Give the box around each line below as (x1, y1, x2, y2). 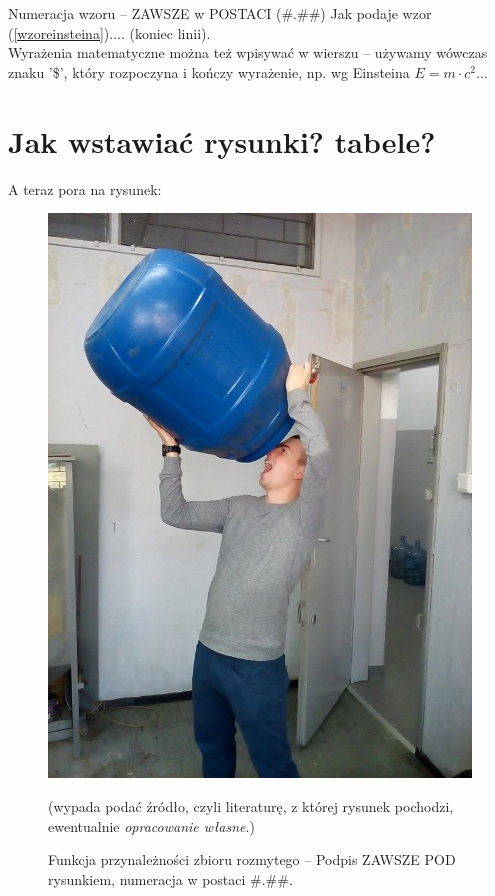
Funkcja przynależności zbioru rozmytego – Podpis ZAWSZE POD (48, 849, 456, 870)
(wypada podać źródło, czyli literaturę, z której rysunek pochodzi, (48, 796, 454, 817)
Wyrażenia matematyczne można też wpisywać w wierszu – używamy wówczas (8, 42, 488, 63)
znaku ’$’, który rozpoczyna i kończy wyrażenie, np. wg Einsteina (8, 61, 410, 82)
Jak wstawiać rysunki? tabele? (8, 120, 436, 161)
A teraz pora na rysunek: (8, 178, 162, 199)
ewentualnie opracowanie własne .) (48, 815, 255, 836)
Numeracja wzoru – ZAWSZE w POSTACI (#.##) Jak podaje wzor (8, 3, 432, 23)
